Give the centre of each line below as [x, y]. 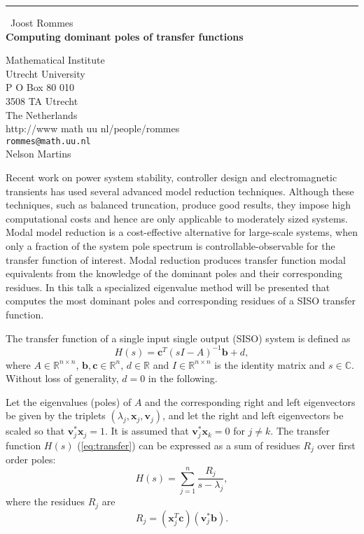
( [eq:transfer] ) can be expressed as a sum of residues [189, 445]
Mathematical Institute [55, 60]
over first [336, 445]
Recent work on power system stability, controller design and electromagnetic [171, 177]
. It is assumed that [147, 431]
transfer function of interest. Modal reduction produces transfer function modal [176, 259]
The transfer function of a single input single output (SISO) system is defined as [178, 338]
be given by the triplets [56, 415]
